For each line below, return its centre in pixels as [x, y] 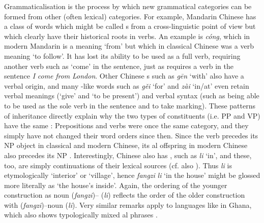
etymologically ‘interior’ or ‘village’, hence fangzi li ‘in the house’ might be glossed [132, 175]
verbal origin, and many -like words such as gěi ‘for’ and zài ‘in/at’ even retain [127, 85]
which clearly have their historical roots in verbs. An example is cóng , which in [127, 36]
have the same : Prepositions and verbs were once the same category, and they [126, 125]
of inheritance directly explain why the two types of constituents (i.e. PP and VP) [132, 115]
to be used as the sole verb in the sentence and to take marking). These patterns [130, 105]
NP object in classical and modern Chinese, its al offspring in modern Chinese [126, 145]
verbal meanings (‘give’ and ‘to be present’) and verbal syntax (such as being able [132, 96]
